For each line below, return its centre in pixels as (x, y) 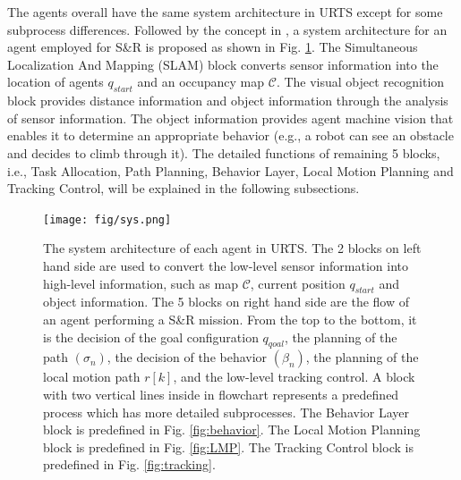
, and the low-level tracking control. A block (294, 377)
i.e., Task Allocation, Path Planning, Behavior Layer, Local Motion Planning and (230, 170)
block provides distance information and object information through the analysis (228, 101)
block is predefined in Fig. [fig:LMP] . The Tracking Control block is (228, 446)
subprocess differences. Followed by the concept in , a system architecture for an (227, 29)
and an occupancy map (201, 82)
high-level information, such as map (141, 283)
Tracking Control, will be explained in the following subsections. (184, 188)
